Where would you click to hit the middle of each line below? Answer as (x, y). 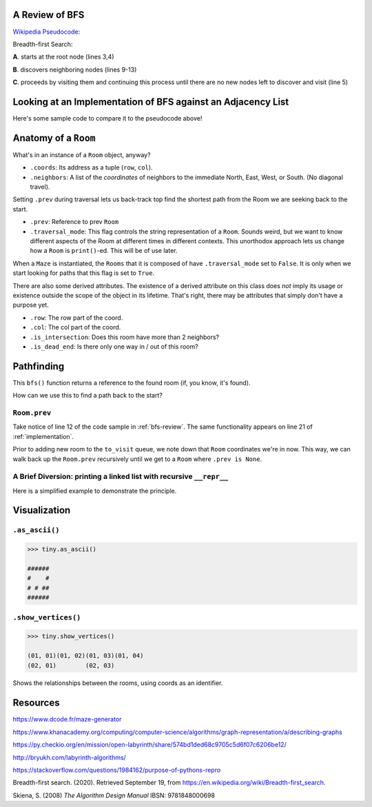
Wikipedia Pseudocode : (46, 32)
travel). (40, 187)
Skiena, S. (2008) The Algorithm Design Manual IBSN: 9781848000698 (114, 795)
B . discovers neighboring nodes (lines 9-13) (75, 70)
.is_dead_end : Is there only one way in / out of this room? (114, 346)
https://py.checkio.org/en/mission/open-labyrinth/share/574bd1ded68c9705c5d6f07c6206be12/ (150, 745)
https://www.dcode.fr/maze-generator (67, 719)
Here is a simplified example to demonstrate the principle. (95, 491)
